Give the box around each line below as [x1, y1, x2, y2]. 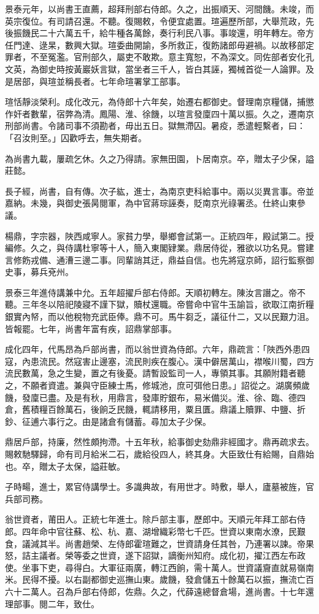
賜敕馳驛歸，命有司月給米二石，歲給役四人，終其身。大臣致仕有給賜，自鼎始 [5, 448, 314, 460]
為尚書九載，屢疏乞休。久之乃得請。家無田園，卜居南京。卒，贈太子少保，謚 [5, 152, 314, 165]
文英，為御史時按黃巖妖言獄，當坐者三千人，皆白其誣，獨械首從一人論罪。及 [5, 62, 314, 75]
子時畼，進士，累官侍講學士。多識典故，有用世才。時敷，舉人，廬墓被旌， [5, 480, 306, 493]
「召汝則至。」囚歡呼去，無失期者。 [5, 131, 147, 144]
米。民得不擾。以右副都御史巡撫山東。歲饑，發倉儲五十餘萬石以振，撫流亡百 [5, 573, 314, 586]
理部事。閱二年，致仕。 [5, 597, 99, 610]
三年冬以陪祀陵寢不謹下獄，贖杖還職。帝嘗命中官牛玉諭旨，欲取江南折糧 [21, 298, 314, 311]
